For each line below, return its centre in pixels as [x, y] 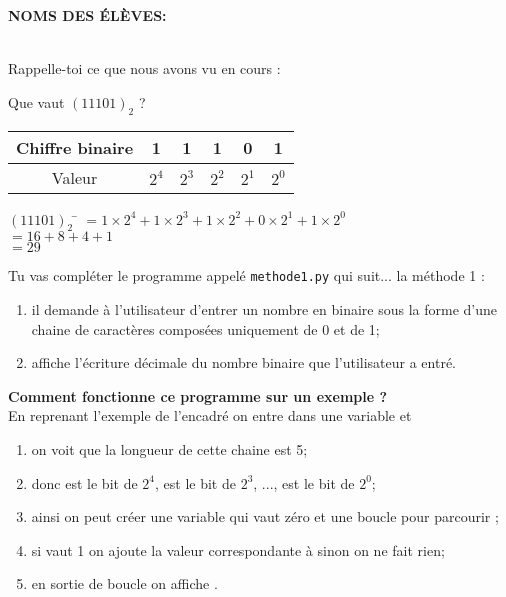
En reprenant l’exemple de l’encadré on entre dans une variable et [210, 415]
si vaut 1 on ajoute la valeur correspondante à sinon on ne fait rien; [238, 549]
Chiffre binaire [75, 147]
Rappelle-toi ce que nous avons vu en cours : [144, 68]
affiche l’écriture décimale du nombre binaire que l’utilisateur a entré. [243, 362]
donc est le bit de [84, 482]
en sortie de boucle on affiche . [124, 583]
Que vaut [36, 101]
